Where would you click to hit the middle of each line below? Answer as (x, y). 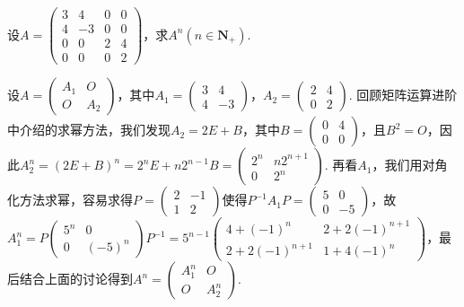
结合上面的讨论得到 (76, 279)
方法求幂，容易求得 (76, 200)
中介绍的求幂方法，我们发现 (89, 130)
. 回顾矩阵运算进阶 (403, 95)
